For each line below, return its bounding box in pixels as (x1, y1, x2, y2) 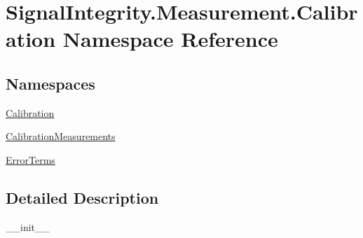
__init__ (6, 219, 50, 234)
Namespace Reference (62, 24, 278, 53)
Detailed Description (6, 186, 159, 208)
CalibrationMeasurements (6, 129, 116, 143)
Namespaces (6, 72, 95, 94)
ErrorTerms (6, 152, 55, 167)
